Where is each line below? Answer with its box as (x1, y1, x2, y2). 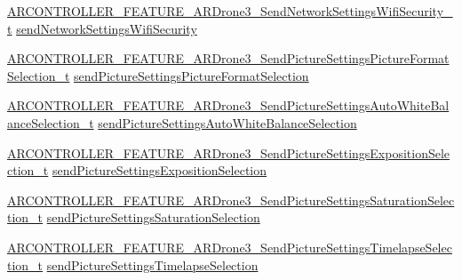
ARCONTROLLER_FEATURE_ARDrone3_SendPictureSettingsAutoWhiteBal (7, 96, 450, 115)
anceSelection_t (7, 113, 94, 132)
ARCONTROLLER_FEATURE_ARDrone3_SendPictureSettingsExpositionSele (7, 143, 450, 162)
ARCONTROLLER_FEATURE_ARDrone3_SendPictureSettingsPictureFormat (7, 49, 450, 68)
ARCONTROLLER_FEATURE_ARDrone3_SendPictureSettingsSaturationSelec (7, 190, 455, 209)
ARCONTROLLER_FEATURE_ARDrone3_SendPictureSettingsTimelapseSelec (7, 237, 452, 256)
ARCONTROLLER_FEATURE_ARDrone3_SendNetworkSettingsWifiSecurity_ (7, 2, 453, 20)
